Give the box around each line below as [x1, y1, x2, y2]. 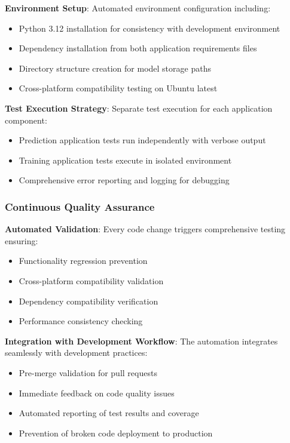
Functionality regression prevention [19, 254, 148, 267]
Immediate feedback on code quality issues [19, 386, 175, 399]
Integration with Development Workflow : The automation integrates [5, 334, 278, 347]
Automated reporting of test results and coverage [19, 407, 199, 419]
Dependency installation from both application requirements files [19, 42, 257, 54]
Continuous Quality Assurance [5, 199, 155, 214]
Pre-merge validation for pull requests [19, 366, 157, 379]
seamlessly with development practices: [5, 346, 148, 359]
